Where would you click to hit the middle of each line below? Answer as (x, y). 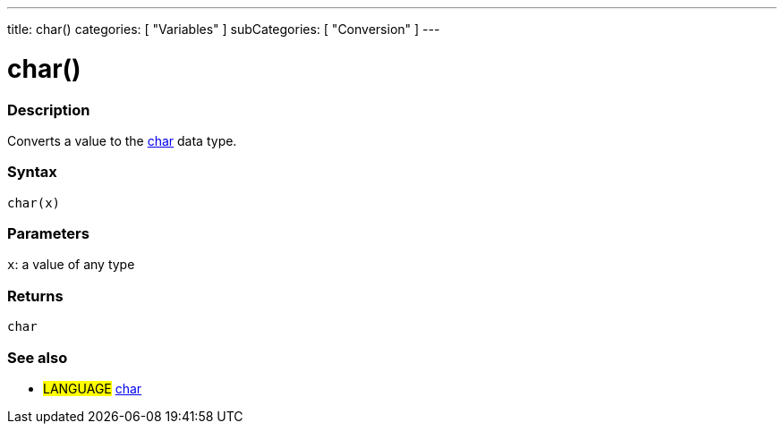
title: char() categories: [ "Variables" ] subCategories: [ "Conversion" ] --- (224, 29)
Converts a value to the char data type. (122, 140)
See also (38, 357)
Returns (35, 296)
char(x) (34, 203)
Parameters (48, 233)
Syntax (32, 172)
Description (49, 110)
